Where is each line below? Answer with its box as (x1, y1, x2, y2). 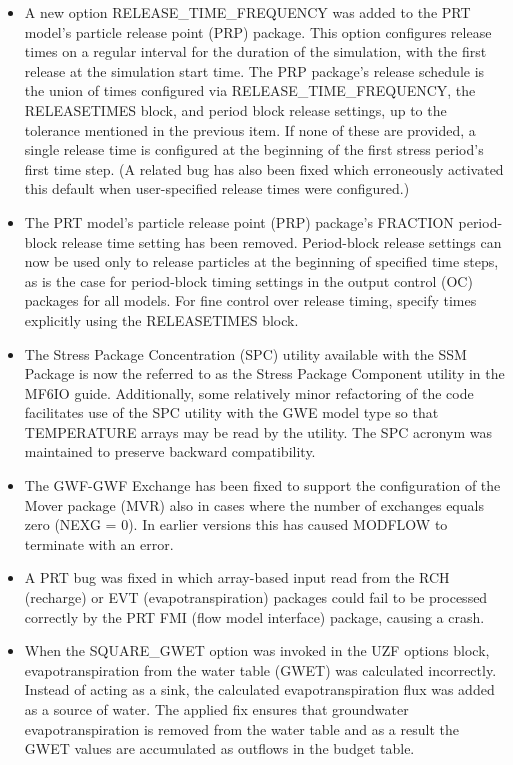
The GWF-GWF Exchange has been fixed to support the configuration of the (24, 475, 501, 496)
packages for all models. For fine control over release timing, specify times (24, 290, 477, 311)
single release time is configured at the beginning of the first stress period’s (24, 139, 484, 160)
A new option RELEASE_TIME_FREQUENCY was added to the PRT (24, 2, 471, 22)
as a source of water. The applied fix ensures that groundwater (24, 699, 409, 719)
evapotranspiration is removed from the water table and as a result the (24, 718, 459, 739)
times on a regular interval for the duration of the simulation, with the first (24, 41, 487, 62)
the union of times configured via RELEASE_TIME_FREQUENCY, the (24, 80, 476, 101)
